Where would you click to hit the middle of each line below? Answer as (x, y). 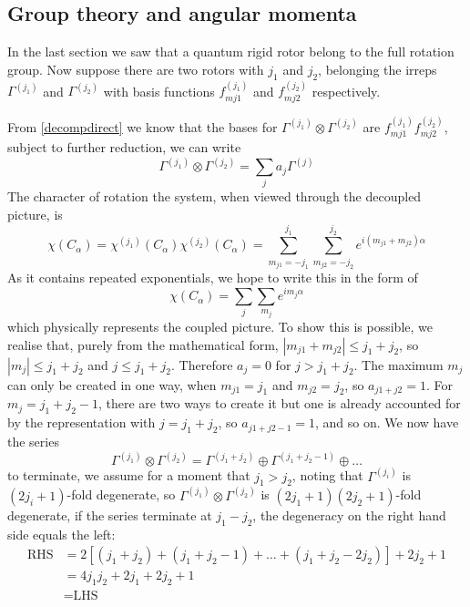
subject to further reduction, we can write (124, 147)
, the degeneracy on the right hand (349, 514)
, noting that (327, 475)
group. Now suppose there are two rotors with (136, 69)
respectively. (346, 91)
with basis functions (159, 91)
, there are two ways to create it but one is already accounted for (279, 403)
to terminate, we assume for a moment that (129, 475)
